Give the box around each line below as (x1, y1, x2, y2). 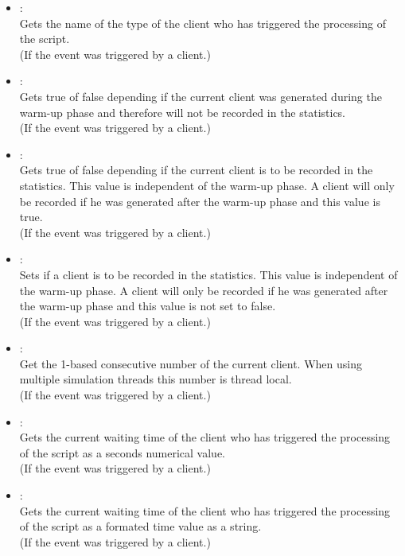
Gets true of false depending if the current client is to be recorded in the (19, 161, 373, 178)
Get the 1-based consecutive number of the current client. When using (19, 355, 362, 371)
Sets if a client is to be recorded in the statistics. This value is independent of (19, 266, 398, 282)
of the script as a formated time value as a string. (19, 518, 262, 535)
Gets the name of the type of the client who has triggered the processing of (19, 14, 386, 31)
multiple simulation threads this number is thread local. (19, 371, 292, 387)
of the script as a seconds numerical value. (19, 444, 225, 461)
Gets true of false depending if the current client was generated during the (19, 87, 382, 104)
